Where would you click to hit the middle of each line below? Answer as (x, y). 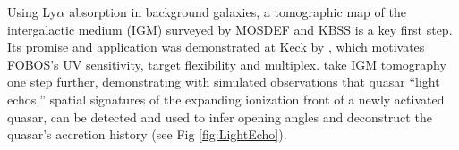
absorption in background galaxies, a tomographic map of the (238, 12)
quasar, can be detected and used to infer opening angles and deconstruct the (220, 117)
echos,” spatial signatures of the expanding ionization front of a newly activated (226, 99)
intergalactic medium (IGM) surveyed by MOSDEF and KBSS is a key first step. (230, 29)
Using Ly (32, 12)
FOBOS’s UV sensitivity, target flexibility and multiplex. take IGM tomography (227, 64)
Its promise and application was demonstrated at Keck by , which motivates (216, 47)
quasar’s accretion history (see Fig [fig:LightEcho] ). (147, 134)
